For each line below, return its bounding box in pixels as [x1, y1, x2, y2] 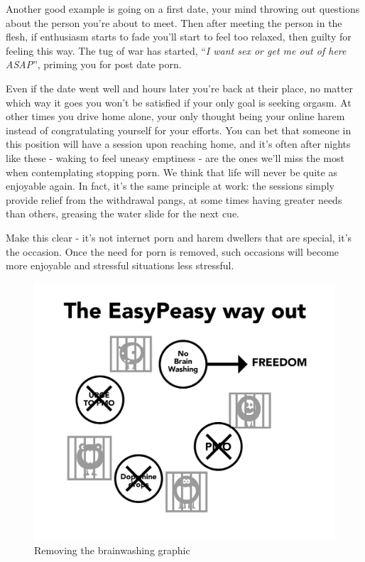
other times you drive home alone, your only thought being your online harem [6, 109, 345, 124]
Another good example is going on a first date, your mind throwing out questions [6, 1, 360, 16]
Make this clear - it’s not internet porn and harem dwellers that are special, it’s [6, 229, 352, 244]
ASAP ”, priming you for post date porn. [6, 57, 182, 72]
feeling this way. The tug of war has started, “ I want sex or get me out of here [6, 43, 347, 58]
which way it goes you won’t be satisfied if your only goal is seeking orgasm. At [6, 94, 352, 109]
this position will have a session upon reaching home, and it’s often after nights [6, 136, 351, 151]
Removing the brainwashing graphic [34, 543, 190, 558]
